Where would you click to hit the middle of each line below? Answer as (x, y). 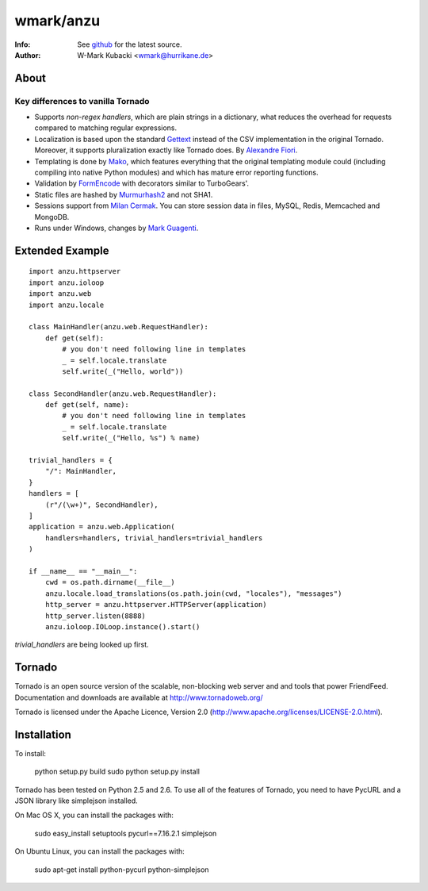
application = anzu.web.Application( (102, 527)
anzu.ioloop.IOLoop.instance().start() (122, 626)
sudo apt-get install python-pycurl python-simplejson (122, 870)
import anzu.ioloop (67, 282)
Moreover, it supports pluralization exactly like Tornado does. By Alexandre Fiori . (166, 150)
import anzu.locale (67, 305)
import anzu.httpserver (75, 271)
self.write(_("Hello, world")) (123, 371)
